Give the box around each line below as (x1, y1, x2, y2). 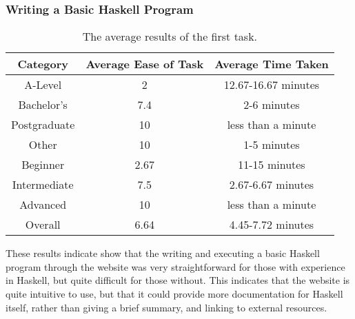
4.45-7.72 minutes (229, 216, 314, 233)
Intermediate (12, 176, 74, 193)
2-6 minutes (243, 96, 300, 113)
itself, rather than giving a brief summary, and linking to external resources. (6, 300, 327, 314)
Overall (25, 216, 61, 233)
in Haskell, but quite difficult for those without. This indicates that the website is (6, 273, 350, 287)
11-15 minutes (238, 156, 305, 173)
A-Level (24, 76, 62, 93)
